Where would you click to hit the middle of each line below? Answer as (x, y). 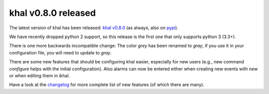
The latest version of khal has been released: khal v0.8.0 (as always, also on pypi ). (94, 28)
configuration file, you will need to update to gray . (61, 52)
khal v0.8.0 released (53, 13)
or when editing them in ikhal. (40, 75)
